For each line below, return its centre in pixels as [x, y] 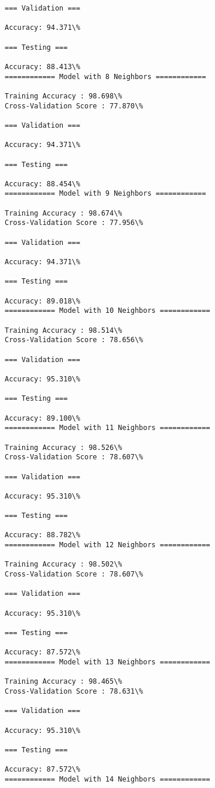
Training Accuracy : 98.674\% [64, 213]
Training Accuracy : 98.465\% [64, 682]
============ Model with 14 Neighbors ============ [107, 779]
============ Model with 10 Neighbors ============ [107, 311]
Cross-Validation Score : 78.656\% [74, 340]
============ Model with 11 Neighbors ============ [107, 428]
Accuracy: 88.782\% [42, 535]
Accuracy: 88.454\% [42, 184]
